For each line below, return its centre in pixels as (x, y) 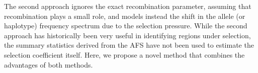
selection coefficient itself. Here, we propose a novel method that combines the (124, 54)
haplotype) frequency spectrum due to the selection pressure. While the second (126, 26)
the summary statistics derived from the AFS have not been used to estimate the (129, 45)
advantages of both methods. (49, 64)
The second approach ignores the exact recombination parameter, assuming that (128, 6)
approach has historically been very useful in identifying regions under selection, (127, 35)
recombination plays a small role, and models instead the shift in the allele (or (125, 16)
